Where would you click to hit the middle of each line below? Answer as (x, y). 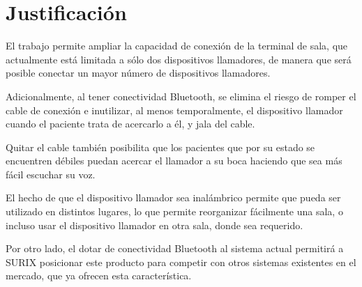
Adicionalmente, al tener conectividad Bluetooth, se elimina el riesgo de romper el (181, 96)
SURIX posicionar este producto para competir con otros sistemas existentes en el (181, 262)
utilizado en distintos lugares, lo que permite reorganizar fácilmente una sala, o (174, 211)
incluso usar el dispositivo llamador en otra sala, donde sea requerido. (154, 225)
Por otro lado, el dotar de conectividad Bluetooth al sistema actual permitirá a (175, 248)
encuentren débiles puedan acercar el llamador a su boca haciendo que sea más (174, 161)
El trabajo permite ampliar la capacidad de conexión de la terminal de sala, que (177, 46)
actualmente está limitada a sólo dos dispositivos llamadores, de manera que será (179, 59)
